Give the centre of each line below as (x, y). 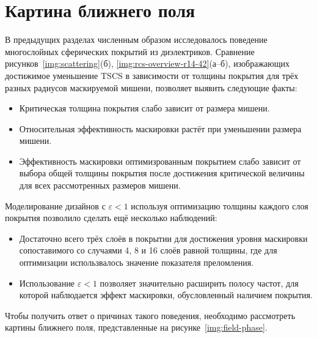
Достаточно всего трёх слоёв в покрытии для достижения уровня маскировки (163, 238)
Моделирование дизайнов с (55, 205)
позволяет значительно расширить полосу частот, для (199, 283)
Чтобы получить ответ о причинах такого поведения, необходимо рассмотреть (150, 315)
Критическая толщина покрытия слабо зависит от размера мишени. (144, 108)
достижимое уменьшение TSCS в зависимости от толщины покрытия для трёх (152, 75)
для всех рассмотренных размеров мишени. (100, 185)
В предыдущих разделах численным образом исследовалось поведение (136, 39)
